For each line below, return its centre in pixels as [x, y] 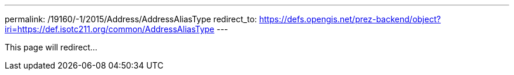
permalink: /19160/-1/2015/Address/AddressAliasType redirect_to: [131, 19]
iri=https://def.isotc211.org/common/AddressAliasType [110, 29]
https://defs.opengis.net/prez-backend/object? [350, 19]
